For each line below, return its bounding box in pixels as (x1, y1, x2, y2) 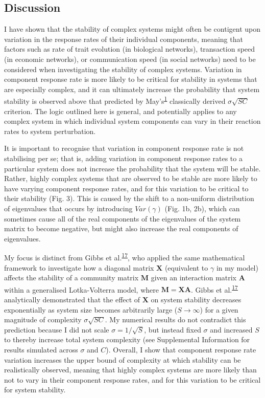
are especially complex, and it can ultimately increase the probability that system (4, 83, 260, 94)
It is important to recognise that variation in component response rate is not (4, 143, 244, 153)
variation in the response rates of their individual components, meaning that (4, 33, 243, 44)
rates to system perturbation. (4, 125, 96, 136)
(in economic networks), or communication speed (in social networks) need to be (4, 53, 256, 64)
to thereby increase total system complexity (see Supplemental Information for (4, 334, 250, 345)
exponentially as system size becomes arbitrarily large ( (4, 304, 178, 315)
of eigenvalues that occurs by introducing (4, 203, 133, 213)
